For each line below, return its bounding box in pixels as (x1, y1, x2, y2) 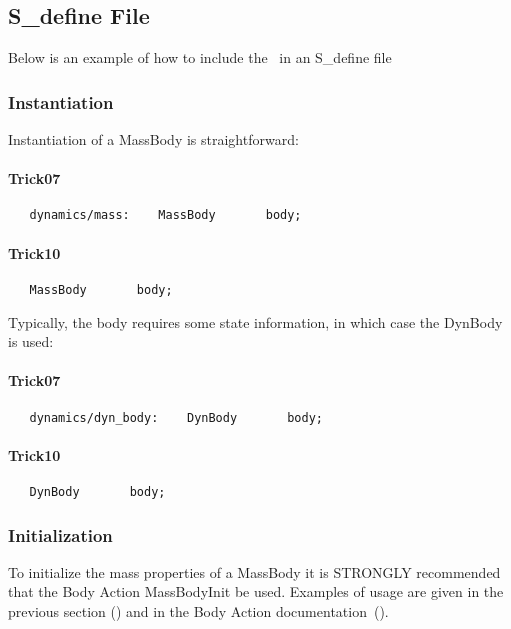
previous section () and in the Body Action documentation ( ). (8, 601, 389, 622)
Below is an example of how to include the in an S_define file (8, 47, 392, 68)
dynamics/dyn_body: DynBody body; (29, 410, 323, 425)
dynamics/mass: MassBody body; (29, 208, 302, 223)
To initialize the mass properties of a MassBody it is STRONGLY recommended (8, 561, 501, 582)
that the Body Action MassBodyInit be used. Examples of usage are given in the (8, 581, 504, 602)
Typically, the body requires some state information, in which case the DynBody (8, 311, 503, 332)
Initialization (8, 522, 113, 547)
